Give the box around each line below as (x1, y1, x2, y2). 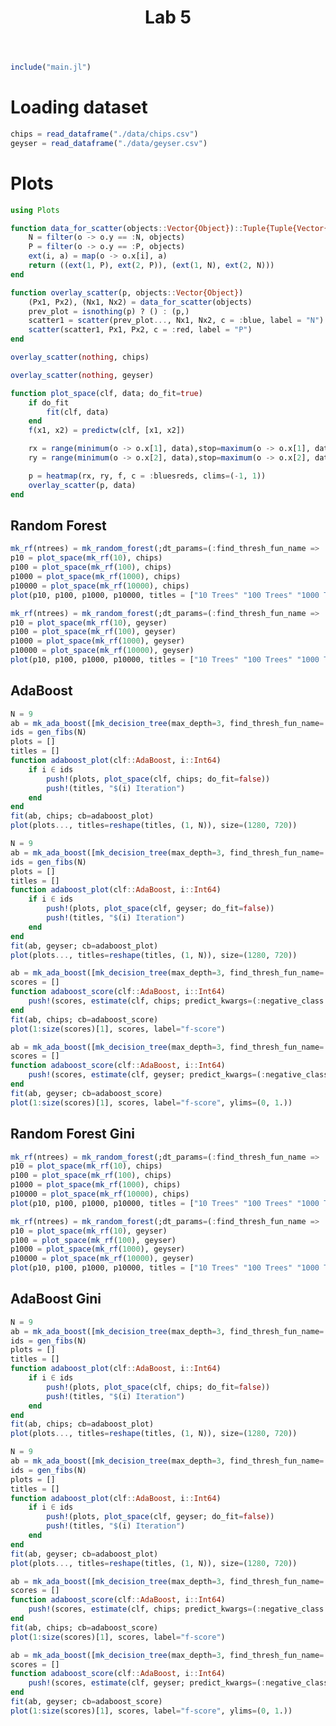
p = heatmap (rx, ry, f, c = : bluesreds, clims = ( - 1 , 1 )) (28, 471, 267, 481)
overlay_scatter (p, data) (28, 480, 137, 490)
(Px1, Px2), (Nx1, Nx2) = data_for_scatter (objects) (28, 297, 253, 307)
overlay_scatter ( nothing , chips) (10, 352, 150, 363)
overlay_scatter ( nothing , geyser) (10, 370, 155, 380)
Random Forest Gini (10, 1126, 135, 1143)
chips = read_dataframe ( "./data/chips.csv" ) (10, 129, 199, 139)
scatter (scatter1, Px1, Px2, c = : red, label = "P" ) (28, 325, 253, 335)
